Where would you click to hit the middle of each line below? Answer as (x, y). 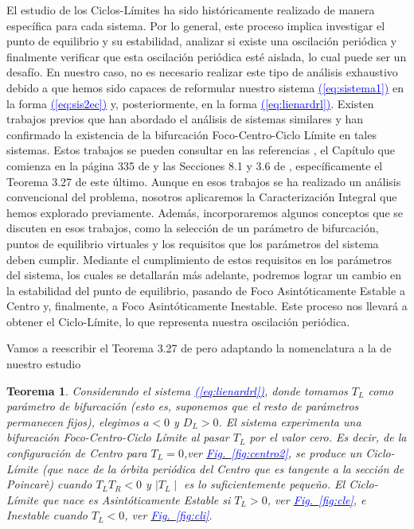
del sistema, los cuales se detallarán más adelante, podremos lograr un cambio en (204, 275)
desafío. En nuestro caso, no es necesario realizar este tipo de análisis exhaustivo (202, 72)
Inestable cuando (47, 515)
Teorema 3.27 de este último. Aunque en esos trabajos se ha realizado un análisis (204, 181)
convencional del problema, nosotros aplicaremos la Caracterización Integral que (202, 197)
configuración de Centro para (77, 453)
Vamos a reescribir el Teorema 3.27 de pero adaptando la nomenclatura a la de (199, 348)
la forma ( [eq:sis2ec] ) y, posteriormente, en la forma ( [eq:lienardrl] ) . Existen (190, 103)
